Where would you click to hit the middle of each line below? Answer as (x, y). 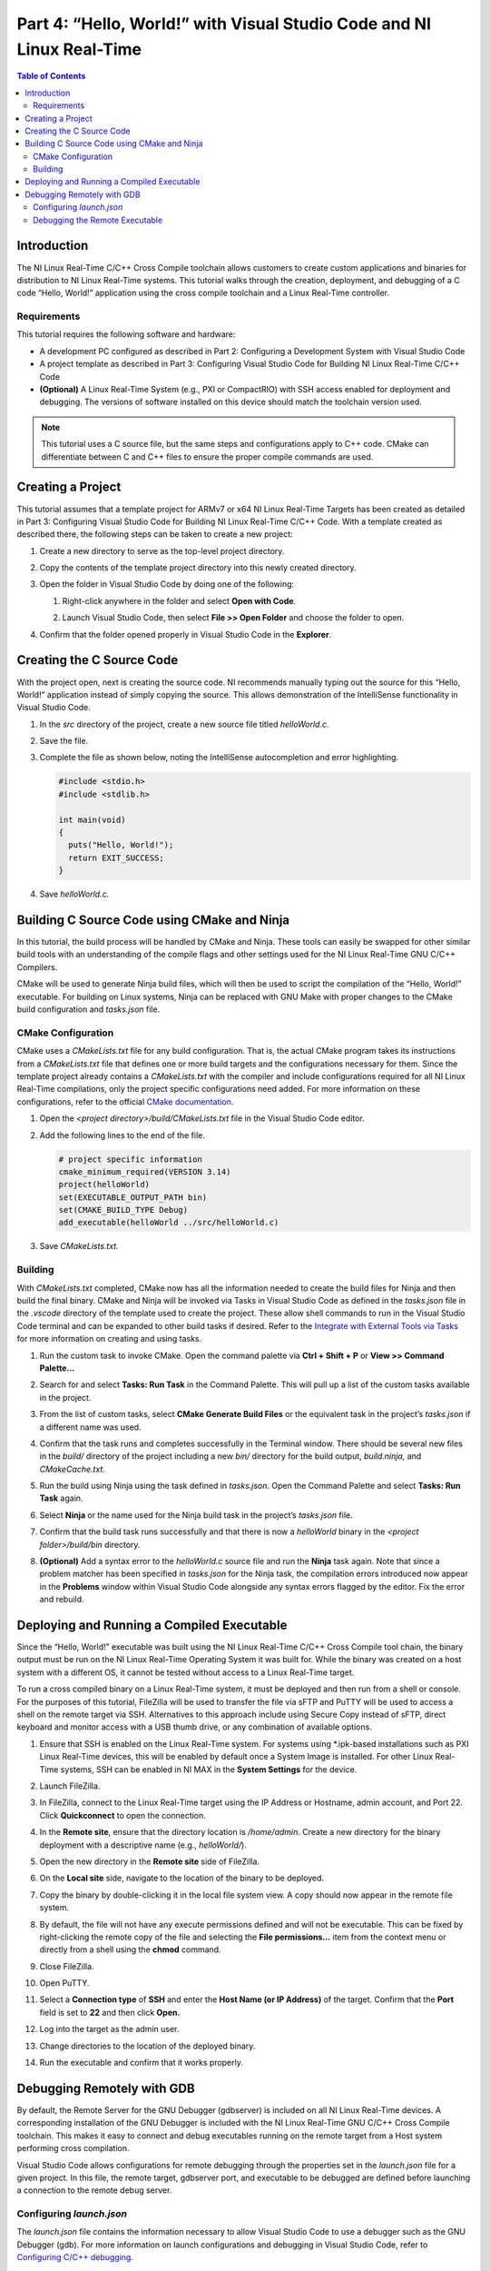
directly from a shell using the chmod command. (130, 1949)
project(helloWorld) (104, 1185)
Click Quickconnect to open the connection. (122, 1815)
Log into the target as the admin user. (109, 2029)
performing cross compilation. (73, 2148)
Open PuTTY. (64, 1983)
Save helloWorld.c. (74, 894)
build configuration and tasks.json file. (88, 1009)
